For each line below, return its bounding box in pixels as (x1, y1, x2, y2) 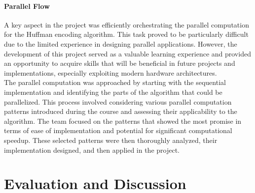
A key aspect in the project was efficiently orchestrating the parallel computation (4, 19, 249, 29)
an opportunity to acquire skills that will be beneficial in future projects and (4, 58, 235, 68)
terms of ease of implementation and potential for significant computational (4, 125, 232, 136)
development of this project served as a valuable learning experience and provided (4, 48, 251, 58)
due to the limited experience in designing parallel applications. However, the (4, 38, 237, 49)
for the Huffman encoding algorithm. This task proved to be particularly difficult (4, 29, 249, 39)
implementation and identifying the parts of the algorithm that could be (4, 86, 222, 97)
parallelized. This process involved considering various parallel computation (4, 96, 232, 107)
